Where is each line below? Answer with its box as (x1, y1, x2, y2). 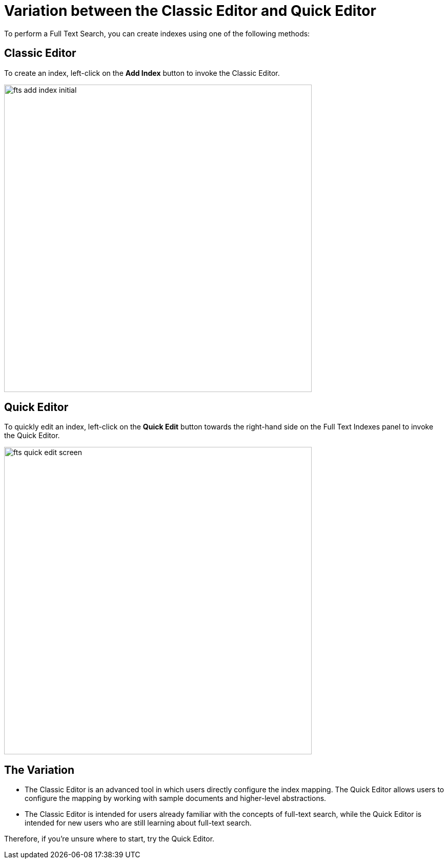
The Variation (4, 763, 75, 776)
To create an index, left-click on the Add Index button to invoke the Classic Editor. (4, 68, 280, 77)
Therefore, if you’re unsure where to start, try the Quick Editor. (4, 834, 215, 844)
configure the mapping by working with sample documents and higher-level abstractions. (25, 794, 327, 803)
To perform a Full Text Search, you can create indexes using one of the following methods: (4, 29, 310, 38)
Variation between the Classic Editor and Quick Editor (4, 2, 376, 19)
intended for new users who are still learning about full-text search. (25, 818, 252, 828)
